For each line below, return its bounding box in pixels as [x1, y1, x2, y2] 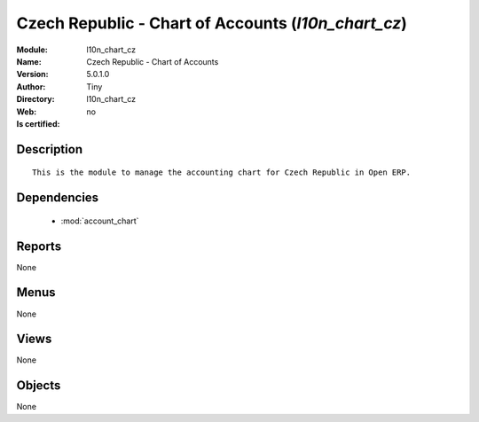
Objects [16, 378, 61, 394]
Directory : [16, 94, 55, 105]
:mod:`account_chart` [60, 215, 139, 226]
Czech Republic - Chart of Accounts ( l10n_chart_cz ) [16, 13, 408, 33]
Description [16, 142, 83, 157]
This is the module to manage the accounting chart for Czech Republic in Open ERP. [32, 168, 412, 177]
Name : [16, 56, 42, 66]
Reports [16, 238, 62, 254]
